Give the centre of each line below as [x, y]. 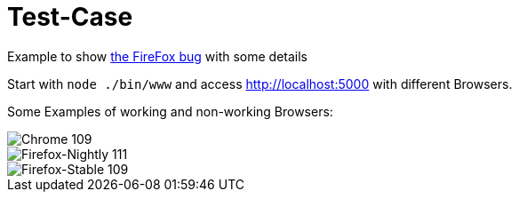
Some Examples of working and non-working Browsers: [170, 111]
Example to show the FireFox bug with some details [158, 56]
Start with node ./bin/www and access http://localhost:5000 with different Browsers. [260, 84]
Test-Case [70, 17]
